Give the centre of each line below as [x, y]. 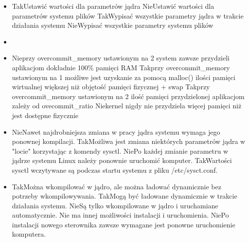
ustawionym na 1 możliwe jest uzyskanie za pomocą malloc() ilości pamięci [124, 77]
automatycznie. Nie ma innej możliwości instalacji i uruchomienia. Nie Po [120, 215]
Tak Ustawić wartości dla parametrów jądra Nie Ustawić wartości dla [113, 6]
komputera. [29, 234]
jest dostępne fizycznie [45, 115]
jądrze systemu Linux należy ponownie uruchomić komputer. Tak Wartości [122, 160]
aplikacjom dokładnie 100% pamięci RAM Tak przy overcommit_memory [121, 67]
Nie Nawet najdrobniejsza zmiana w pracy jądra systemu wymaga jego [116, 131]
